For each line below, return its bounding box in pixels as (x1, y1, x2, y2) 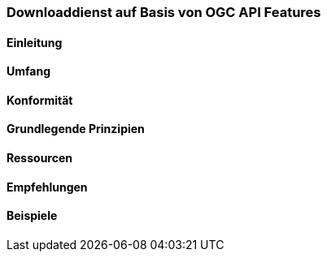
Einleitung (7, 35, 63, 49)
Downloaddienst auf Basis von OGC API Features (7, 4, 321, 20)
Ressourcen (7, 151, 72, 166)
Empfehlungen (7, 179, 88, 194)
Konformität (7, 92, 73, 107)
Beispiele (7, 209, 58, 223)
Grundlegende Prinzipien (7, 122, 145, 136)
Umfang (7, 64, 51, 79)
